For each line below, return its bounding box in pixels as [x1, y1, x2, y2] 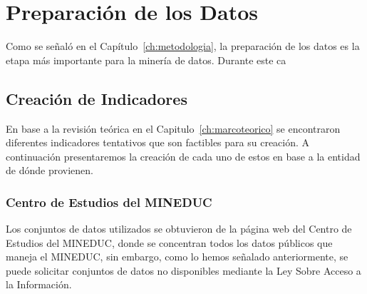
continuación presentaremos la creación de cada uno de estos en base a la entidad [6, 148, 361, 163]
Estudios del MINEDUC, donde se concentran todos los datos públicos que [6, 235, 333, 250]
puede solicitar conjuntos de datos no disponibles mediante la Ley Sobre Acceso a [6, 263, 361, 278]
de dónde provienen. [6, 163, 93, 178]
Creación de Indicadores [6, 87, 187, 109]
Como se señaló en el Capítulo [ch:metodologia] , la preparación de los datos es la [6, 39, 360, 54]
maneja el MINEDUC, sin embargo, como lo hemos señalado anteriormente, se [6, 249, 348, 264]
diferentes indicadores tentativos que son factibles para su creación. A [6, 135, 310, 150]
